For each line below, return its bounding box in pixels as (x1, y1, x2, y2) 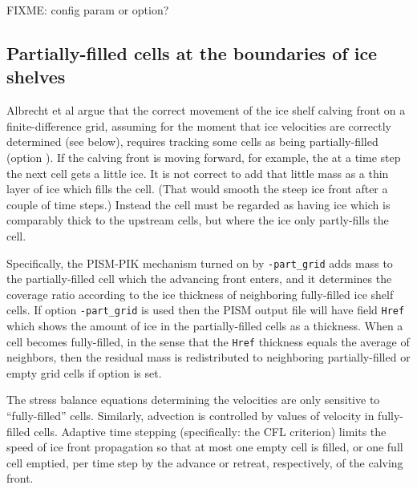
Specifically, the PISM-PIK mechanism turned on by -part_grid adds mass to (6, 254, 393, 271)
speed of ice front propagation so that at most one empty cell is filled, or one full (6, 438, 403, 455)
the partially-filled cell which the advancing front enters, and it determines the (6, 270, 392, 287)
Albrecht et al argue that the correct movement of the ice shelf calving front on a (6, 102, 406, 119)
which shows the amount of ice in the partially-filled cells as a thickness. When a (6, 317, 403, 334)
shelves (6, 64, 66, 89)
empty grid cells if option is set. (6, 364, 162, 381)
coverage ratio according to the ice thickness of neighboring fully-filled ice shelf (6, 285, 394, 302)
